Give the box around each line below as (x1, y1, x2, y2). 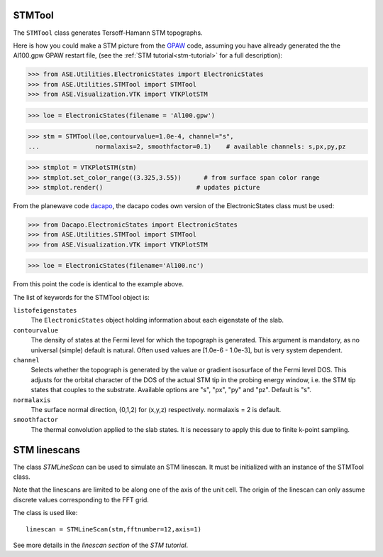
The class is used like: (13, 509, 78, 517)
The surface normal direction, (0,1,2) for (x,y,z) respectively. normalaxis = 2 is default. (30, 405, 282, 413)
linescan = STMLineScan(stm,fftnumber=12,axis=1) (26, 525, 202, 533)
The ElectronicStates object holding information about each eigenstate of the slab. (30, 316, 284, 325)
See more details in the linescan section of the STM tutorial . (13, 541, 188, 549)
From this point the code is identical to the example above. (13, 280, 184, 288)
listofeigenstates (13, 306, 77, 315)
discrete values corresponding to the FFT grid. (13, 495, 149, 504)
